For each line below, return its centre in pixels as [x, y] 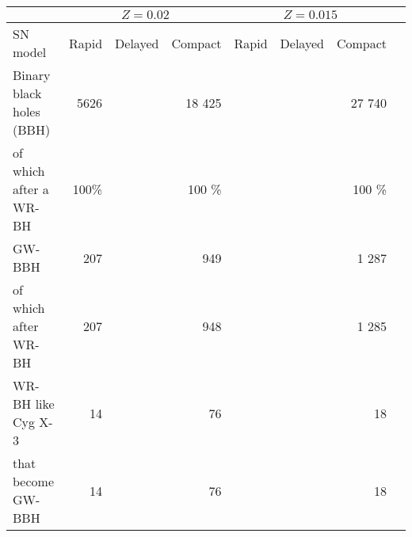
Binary [32, 75]
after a [31, 189]
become [33, 481]
